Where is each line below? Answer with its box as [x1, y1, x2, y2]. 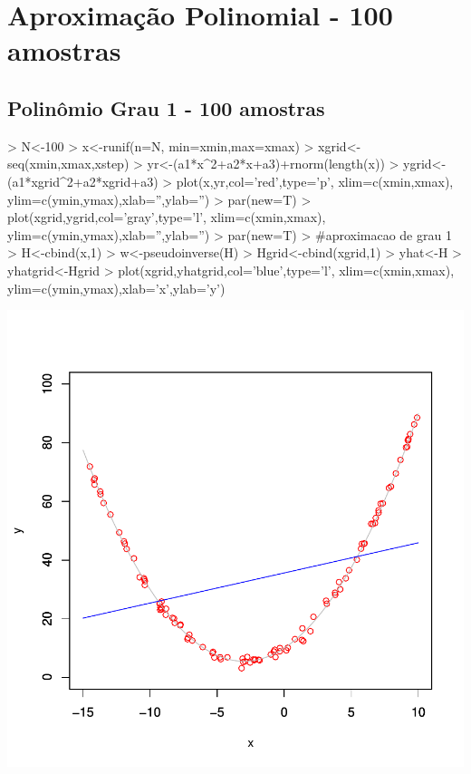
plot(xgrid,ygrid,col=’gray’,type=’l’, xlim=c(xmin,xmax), [7, 208, 326, 227]
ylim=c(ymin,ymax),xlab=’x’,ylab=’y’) [7, 278, 226, 297]
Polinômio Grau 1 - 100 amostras [7, 93, 325, 121]
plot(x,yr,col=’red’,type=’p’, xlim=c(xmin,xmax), [176, 171, 454, 190]
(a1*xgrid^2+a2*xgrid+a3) [7, 171, 159, 190]
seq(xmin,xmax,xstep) [7, 154, 130, 173]
